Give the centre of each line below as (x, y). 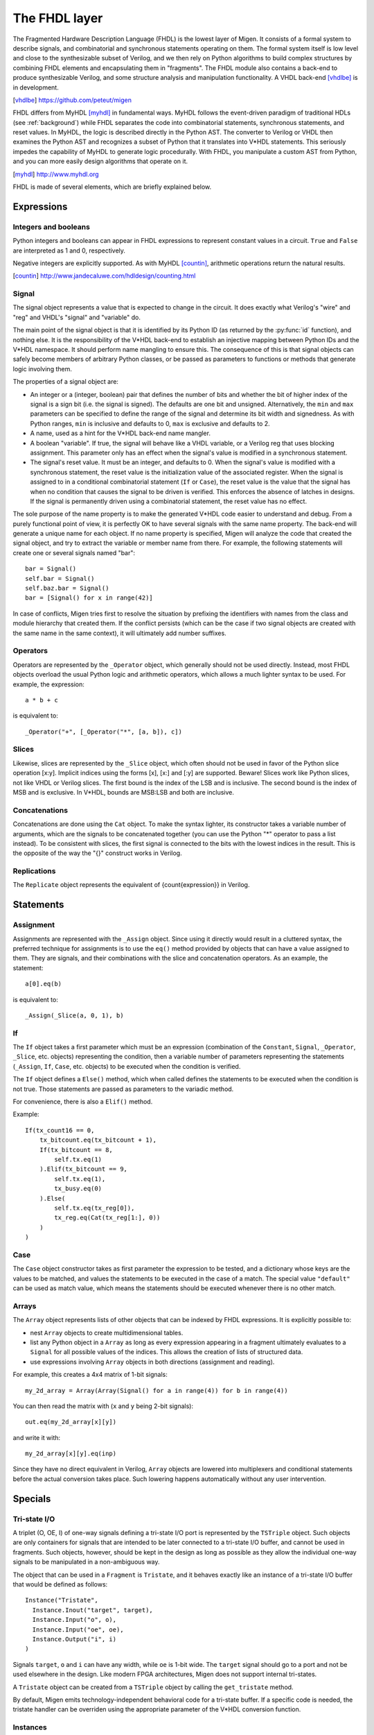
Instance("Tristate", (62, 1600)
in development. (36, 87)
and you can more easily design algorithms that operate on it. (100, 161)
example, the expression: (48, 684)
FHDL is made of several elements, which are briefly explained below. (112, 187)
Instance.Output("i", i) (74, 1639)
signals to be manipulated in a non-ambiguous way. (86, 1562)
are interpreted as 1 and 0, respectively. (69, 251)
